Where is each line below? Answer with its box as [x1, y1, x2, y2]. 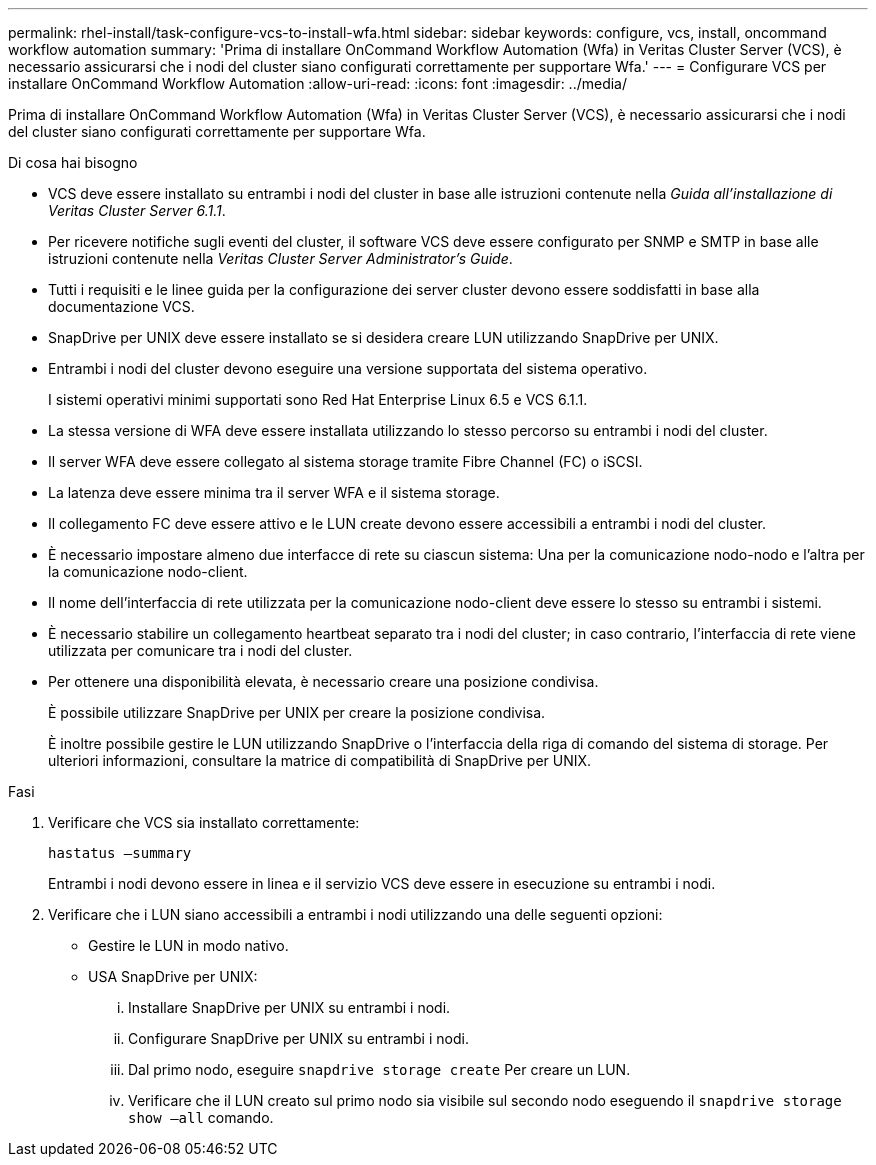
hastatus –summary [48, 845, 192, 861]
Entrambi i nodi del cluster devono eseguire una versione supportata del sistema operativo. [48, 360, 648, 377]
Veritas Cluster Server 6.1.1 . [48, 202, 226, 219]
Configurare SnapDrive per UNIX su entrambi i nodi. [128, 1030, 469, 1047]
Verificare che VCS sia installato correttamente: [48, 814, 360, 831]
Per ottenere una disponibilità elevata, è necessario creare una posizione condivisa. [48, 673, 599, 690]
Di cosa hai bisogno [8, 154, 138, 171]
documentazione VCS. [48, 298, 195, 315]
